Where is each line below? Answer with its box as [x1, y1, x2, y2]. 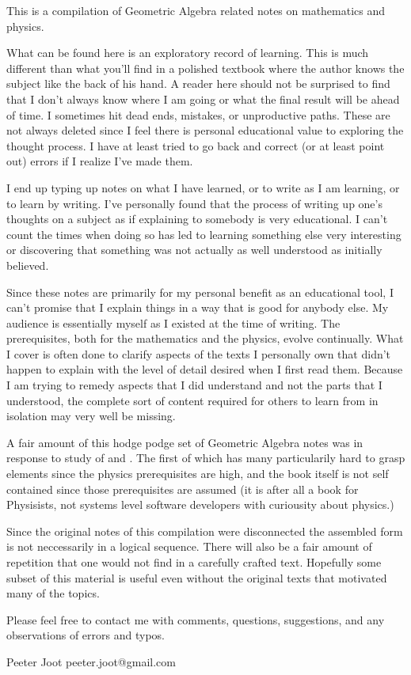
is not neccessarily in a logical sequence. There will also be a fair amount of [6, 538, 372, 555]
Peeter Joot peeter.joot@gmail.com [6, 653, 176, 669]
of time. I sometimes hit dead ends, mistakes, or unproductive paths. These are [6, 106, 390, 123]
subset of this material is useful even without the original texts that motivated [6, 569, 387, 586]
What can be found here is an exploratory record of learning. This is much [6, 44, 369, 61]
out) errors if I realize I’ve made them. [6, 153, 193, 169]
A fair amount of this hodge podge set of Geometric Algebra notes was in [6, 434, 363, 450]
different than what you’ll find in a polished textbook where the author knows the [6, 59, 405, 76]
